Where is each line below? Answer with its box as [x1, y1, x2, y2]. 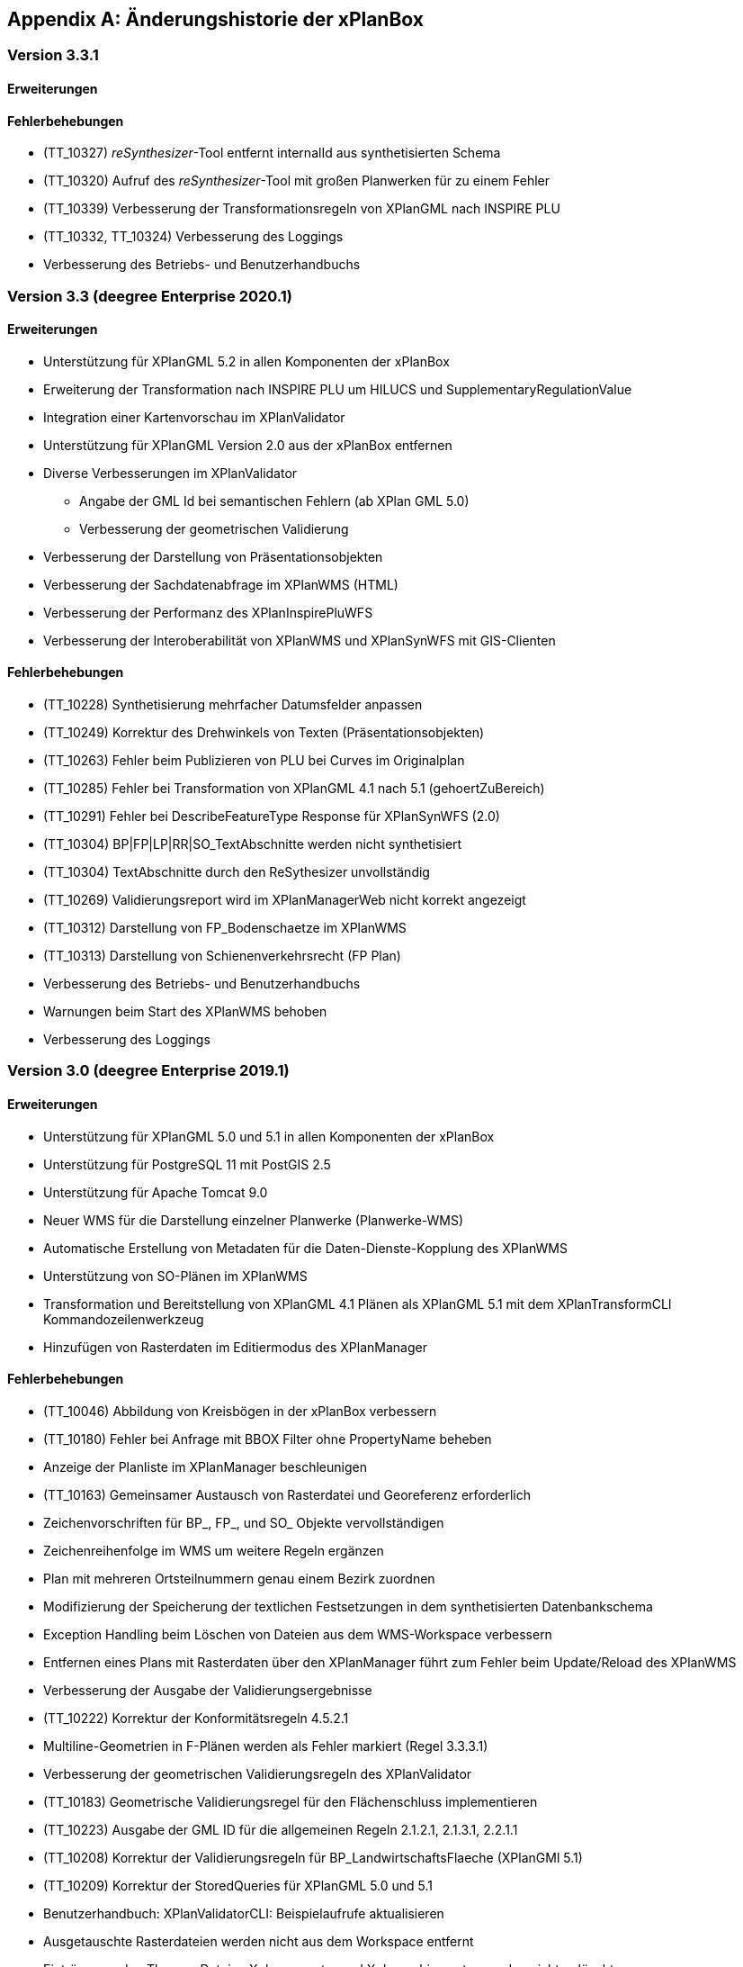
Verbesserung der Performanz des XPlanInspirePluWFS [43, 604, 373, 620]
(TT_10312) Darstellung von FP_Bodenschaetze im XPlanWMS [43, 920, 407, 936]
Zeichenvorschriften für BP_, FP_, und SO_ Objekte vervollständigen [43, 1514, 444, 1530]
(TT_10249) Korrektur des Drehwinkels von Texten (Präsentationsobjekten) [43, 725, 485, 741]
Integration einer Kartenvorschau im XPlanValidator [43, 409, 345, 425]
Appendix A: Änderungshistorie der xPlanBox [7, 8, 424, 31]
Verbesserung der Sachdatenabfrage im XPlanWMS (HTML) [43, 576, 398, 592]
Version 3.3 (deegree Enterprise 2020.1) [7, 286, 293, 305]
